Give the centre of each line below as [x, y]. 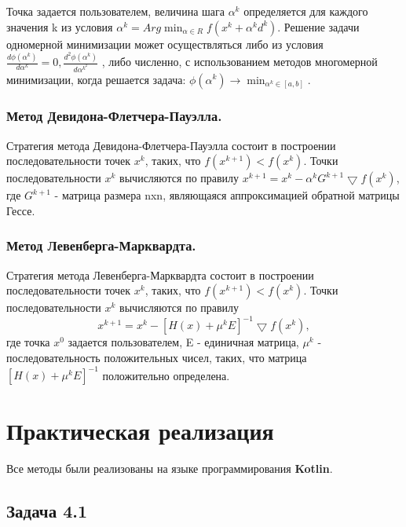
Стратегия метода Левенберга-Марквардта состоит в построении [160, 274]
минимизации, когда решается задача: [96, 79]
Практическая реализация [140, 431]
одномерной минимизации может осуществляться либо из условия [165, 44]
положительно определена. [166, 375]
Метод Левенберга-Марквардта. [101, 245]
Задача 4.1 [47, 511]
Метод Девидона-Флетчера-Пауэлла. [114, 116]
